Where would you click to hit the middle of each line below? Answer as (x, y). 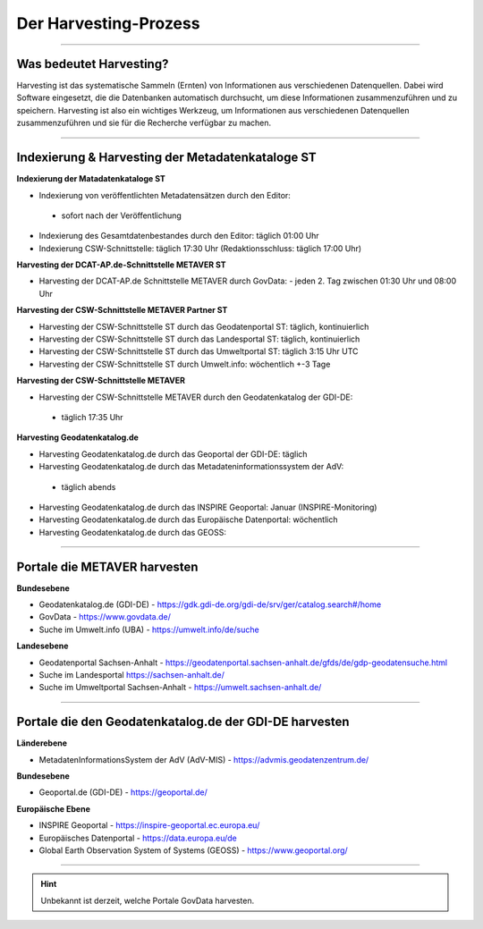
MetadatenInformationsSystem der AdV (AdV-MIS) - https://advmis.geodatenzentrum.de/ (204, 759)
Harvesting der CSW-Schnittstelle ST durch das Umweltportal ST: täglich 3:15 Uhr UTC (199, 351)
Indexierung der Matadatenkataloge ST (91, 179)
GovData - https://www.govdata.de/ (105, 617)
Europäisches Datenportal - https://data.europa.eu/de (138, 838)
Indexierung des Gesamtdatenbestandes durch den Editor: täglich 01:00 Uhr (179, 236)
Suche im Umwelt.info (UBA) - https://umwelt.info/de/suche (149, 629)
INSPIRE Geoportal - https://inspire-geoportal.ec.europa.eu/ (149, 825)
